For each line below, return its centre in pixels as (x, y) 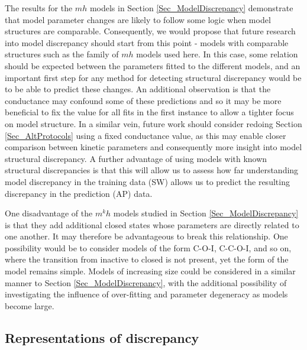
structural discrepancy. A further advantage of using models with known (136, 158)
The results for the (39, 8)
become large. (30, 305)
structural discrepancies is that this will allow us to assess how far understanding (152, 170)
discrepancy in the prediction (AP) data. (79, 193)
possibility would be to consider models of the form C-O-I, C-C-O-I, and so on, (148, 247)
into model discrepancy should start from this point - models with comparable (147, 42)
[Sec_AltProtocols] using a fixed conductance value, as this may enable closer (146, 135)
